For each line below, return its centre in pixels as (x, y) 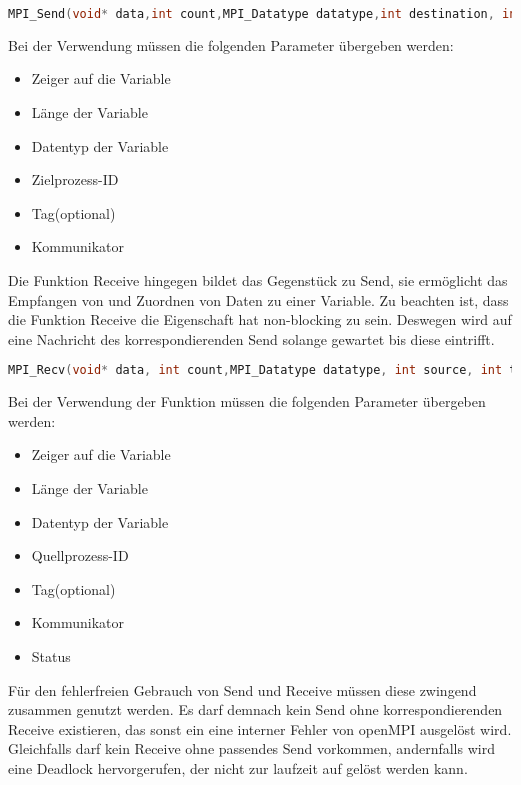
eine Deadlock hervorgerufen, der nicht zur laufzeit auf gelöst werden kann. (238, 768)
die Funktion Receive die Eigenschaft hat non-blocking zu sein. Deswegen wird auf (260, 319)
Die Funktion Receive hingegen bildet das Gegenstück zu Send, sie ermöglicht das (258, 280)
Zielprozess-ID (75, 179)
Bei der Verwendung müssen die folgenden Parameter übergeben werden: (231, 44)
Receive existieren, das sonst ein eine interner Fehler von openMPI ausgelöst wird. (260, 728)
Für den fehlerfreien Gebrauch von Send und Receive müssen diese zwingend (242, 689)
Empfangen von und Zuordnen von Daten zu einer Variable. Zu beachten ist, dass (258, 299)
